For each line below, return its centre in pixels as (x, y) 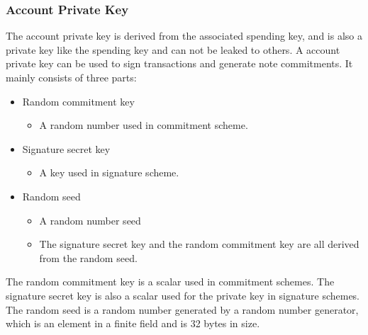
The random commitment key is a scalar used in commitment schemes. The (170, 282)
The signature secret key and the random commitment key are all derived (199, 244)
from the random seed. (88, 257)
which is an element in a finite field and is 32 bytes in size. (133, 323)
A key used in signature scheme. (109, 172)
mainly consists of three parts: (71, 77)
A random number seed (90, 220)
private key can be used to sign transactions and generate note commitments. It (179, 63)
